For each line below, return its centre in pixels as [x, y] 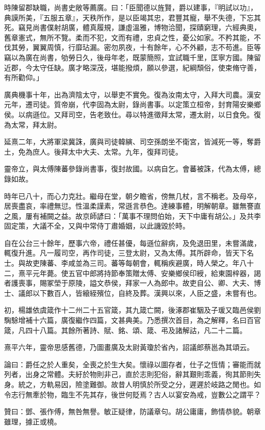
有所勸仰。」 [24, 77]
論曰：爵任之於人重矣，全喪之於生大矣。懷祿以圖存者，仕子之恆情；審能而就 [132, 364]
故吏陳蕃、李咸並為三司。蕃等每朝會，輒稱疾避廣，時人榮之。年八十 [139, 263]
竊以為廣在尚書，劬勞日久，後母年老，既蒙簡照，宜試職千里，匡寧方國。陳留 [132, 57]
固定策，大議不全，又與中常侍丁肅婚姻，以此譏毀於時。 [97, 226]
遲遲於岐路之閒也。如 [225, 384]
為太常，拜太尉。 [33, 124]
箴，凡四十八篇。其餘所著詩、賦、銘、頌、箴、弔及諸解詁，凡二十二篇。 [125, 330]
